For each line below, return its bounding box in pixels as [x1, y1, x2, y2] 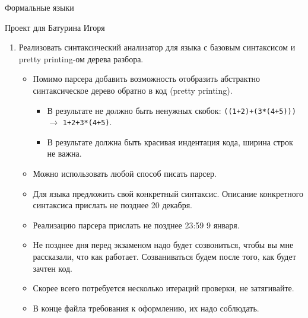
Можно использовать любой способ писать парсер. [33, 167, 217, 180]
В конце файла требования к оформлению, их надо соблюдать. [33, 301, 259, 314]
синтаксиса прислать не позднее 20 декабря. [33, 199, 193, 211]
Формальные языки [5, 1, 74, 13]
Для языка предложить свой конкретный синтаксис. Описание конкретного [33, 187, 304, 199]
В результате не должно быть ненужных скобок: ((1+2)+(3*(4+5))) [47, 104, 296, 116]
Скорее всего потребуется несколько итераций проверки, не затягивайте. [33, 282, 294, 294]
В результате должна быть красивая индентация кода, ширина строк [47, 135, 293, 148]
